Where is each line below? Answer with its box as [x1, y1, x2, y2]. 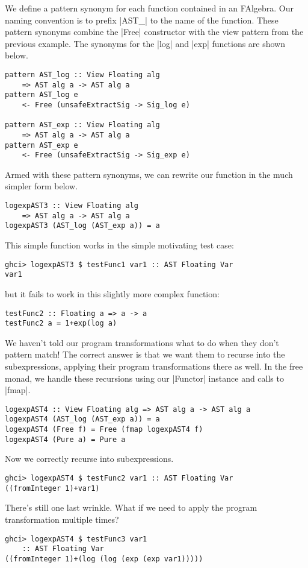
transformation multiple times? [5, 513, 119, 525]
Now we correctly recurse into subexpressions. [5, 452, 174, 465]
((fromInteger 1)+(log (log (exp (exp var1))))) [5, 554, 203, 563]
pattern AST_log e [5, 90, 78, 99]
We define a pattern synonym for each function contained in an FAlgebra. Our [5, 2, 294, 14]
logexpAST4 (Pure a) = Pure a [5, 435, 126, 444]
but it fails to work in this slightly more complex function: [5, 287, 220, 300]
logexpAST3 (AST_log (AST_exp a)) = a [5, 221, 160, 230]
